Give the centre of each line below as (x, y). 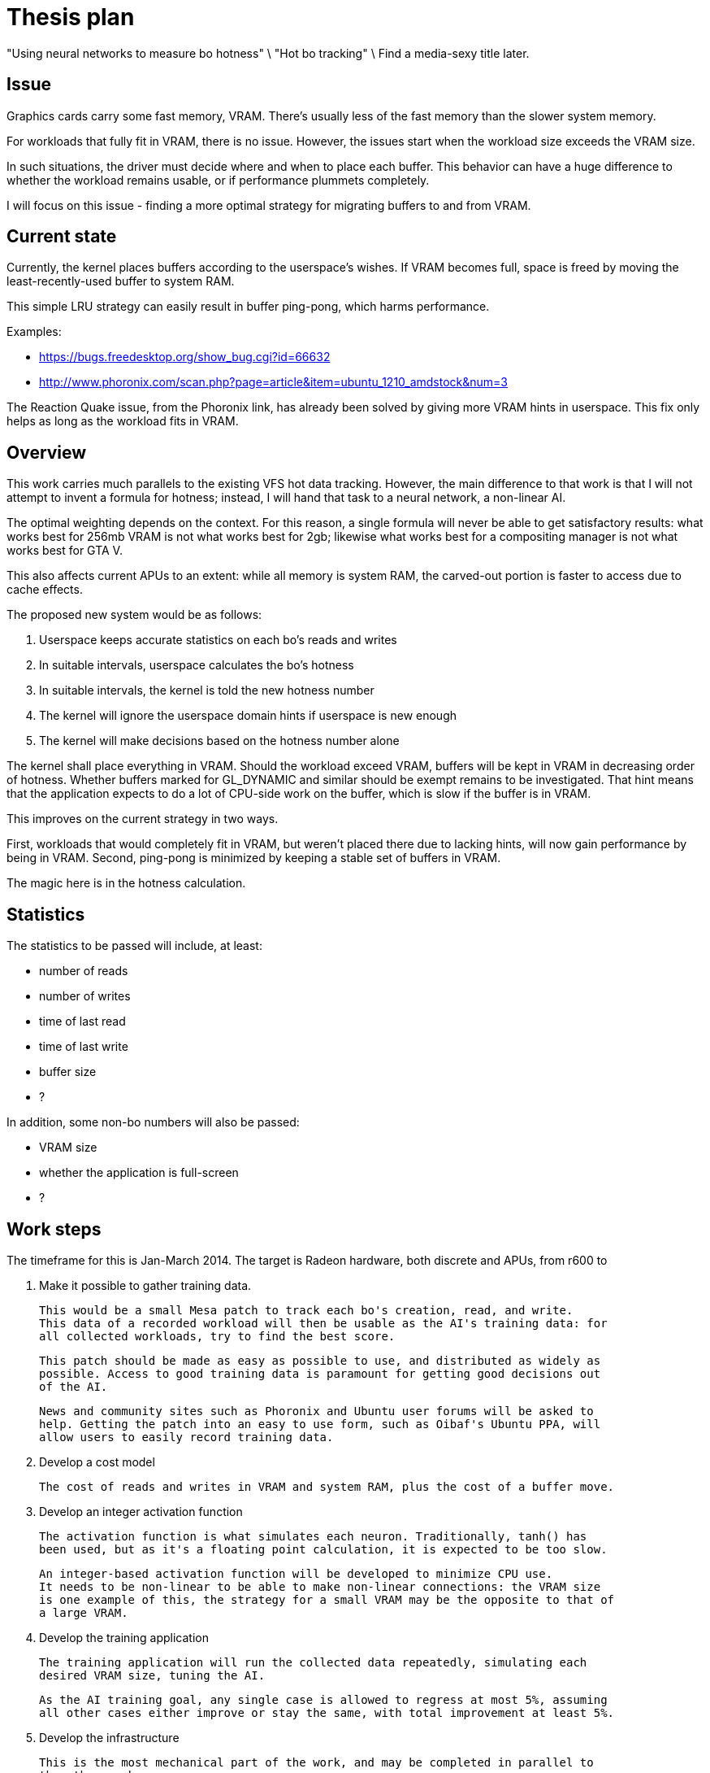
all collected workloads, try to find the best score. (217, 1336)
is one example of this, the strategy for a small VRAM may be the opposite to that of (327, 1599)
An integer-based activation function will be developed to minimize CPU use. (296, 1573)
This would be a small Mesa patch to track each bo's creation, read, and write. (306, 1310)
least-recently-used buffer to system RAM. (121, 281)
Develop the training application (124, 1637)
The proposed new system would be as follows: (134, 615)
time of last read (82, 1022)
